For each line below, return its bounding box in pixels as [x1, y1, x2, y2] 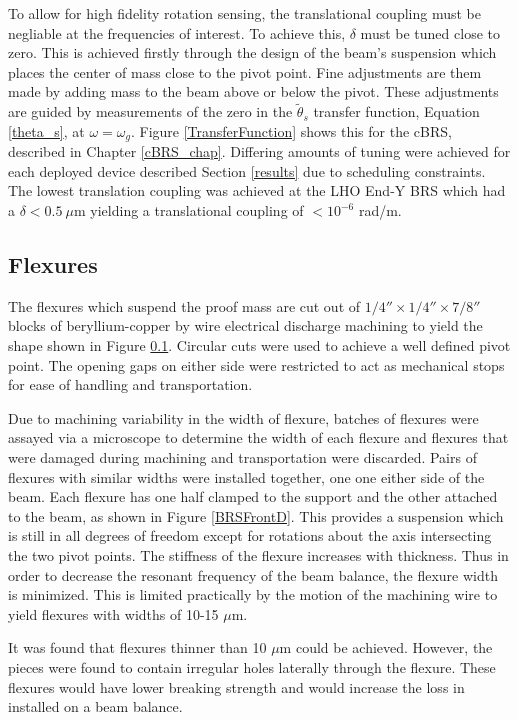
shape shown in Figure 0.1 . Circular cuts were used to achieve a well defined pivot [8, 335, 511, 355]
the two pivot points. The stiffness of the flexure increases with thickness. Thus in [8, 544, 509, 565]
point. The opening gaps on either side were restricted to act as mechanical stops [8, 354, 505, 375]
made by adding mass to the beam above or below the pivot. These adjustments [8, 81, 499, 102]
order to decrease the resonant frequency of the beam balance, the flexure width [8, 564, 498, 585]
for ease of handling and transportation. [8, 374, 253, 395]
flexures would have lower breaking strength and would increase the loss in [8, 676, 465, 697]
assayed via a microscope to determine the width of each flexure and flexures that [8, 427, 509, 448]
